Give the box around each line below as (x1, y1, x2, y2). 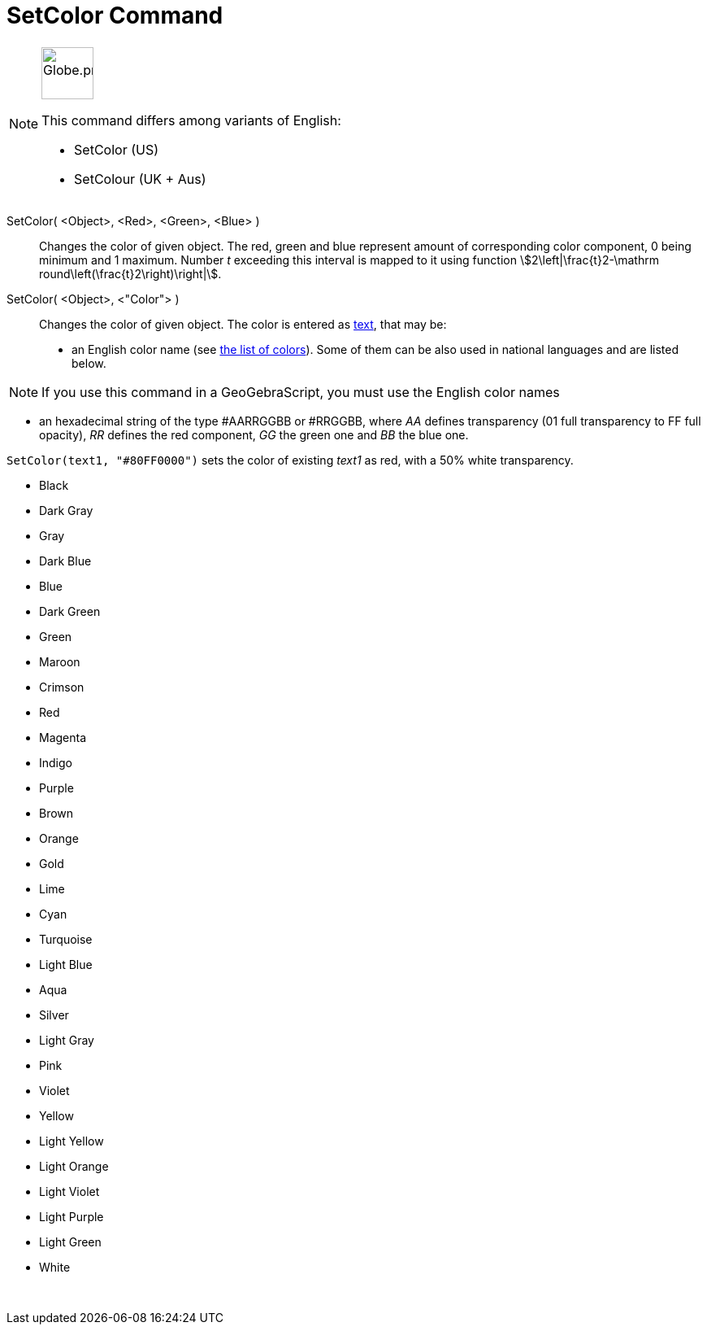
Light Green (39, 1234, 102, 1249)
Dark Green (39, 604, 101, 618)
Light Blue (39, 957, 93, 971)
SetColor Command (7, 2, 223, 29)
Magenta (39, 730, 87, 744)
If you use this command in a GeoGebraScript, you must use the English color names (41, 383, 560, 400)
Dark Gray (39, 503, 93, 517)
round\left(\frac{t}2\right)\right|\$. (39, 266, 222, 281)
